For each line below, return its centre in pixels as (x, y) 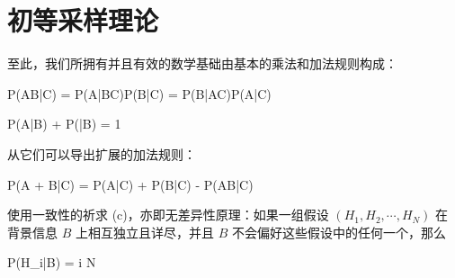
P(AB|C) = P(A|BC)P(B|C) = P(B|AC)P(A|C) (139, 93)
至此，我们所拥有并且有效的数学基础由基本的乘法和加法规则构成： (202, 63)
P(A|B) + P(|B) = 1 (64, 124)
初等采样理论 (83, 20)
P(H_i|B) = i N (52, 262)
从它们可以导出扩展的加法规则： (102, 153)
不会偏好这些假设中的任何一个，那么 (339, 232)
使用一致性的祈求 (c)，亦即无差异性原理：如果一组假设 (168, 215)
